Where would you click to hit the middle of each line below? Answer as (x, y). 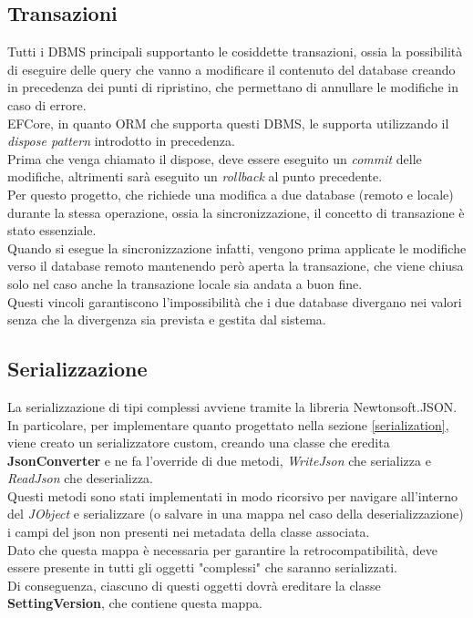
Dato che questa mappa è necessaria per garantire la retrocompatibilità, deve (222, 549)
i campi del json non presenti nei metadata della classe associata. (189, 532)
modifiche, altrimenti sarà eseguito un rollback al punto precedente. (195, 176)
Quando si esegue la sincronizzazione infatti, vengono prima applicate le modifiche (237, 247)
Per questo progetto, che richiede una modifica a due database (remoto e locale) (231, 194)
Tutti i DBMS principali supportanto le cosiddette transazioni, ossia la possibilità (235, 51)
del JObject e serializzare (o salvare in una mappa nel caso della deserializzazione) (236, 514)
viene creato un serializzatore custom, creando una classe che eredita (199, 443)
